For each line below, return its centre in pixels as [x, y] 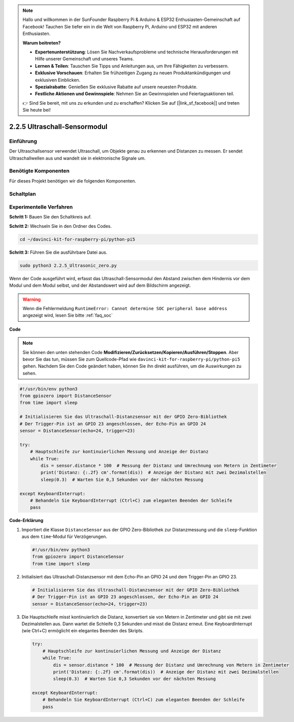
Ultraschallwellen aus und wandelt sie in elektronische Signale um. [77, 158]
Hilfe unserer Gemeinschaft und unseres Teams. [85, 59]
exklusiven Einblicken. [58, 80]
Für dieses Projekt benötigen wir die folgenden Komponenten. [73, 181]
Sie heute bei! [37, 110]
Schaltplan [23, 193]
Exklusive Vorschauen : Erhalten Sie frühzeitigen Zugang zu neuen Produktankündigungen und [133, 73]
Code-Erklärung [26, 521]
